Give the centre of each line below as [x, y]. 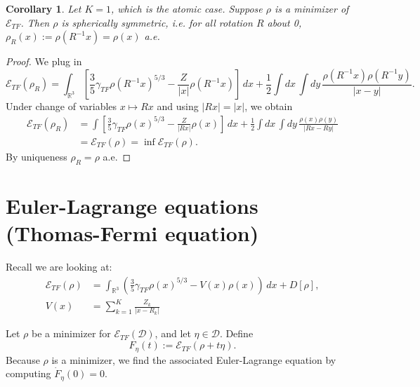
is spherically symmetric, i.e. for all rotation [157, 22]
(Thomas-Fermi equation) [132, 233]
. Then [35, 22]
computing [28, 373]
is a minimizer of [312, 8]
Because [23, 359]
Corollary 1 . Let [44, 8]
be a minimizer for [71, 333]
